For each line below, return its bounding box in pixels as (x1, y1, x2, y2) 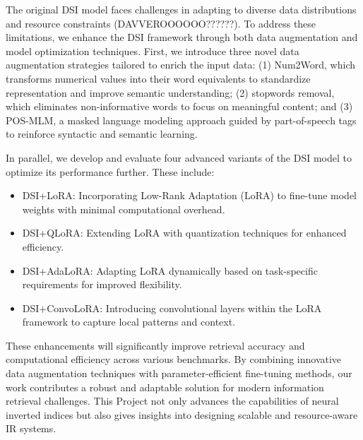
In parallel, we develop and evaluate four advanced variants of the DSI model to (6, 150, 352, 165)
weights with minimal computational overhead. (22, 201, 225, 216)
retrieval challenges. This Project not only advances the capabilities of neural (6, 393, 339, 408)
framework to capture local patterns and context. (22, 314, 236, 329)
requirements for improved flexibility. (22, 277, 182, 292)
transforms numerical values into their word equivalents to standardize (6, 71, 311, 85)
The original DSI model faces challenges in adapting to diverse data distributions (6, 2, 357, 16)
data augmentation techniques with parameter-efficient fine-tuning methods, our (6, 366, 352, 381)
